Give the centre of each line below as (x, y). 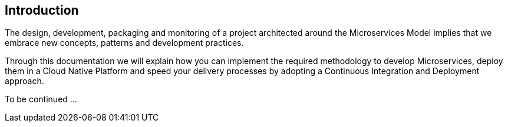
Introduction (42, 10)
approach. (24, 81)
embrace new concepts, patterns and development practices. (124, 43)
